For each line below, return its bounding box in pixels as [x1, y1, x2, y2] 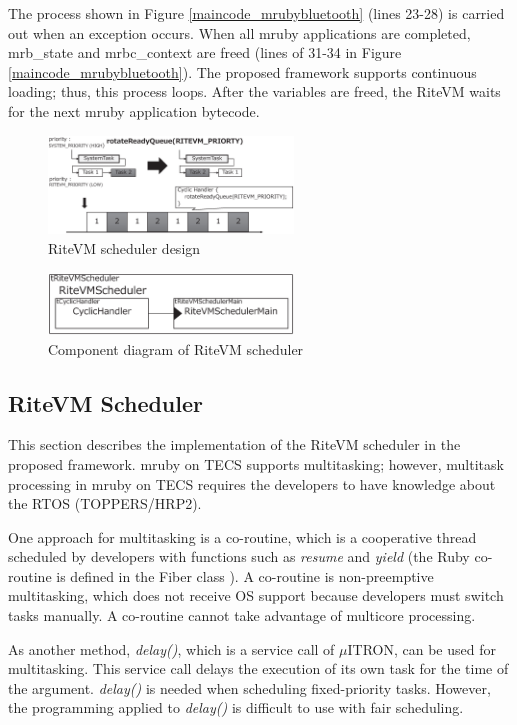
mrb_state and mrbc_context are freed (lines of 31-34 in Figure [8, 42, 402, 63]
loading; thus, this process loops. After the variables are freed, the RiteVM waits [8, 81, 501, 102]
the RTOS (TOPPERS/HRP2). [8, 493, 202, 514]
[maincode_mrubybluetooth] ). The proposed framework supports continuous [8, 61, 477, 82]
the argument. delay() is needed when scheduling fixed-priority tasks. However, [8, 677, 491, 698]
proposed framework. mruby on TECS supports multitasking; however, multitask [8, 453, 504, 474]
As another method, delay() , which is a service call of [8, 638, 335, 659]
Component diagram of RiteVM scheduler [48, 338, 304, 359]
